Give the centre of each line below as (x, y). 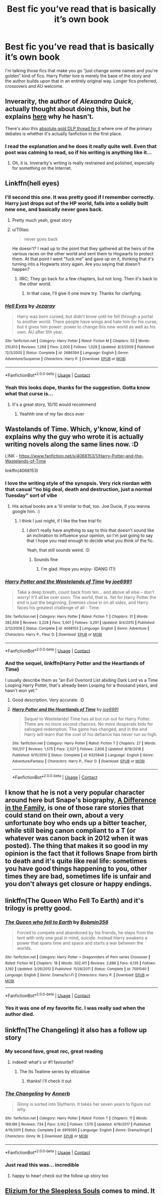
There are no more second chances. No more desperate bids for (89, 724)
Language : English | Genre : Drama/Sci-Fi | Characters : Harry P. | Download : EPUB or (77, 975)
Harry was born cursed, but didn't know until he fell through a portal (85, 317)
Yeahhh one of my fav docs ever (52, 414)
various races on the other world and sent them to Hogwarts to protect (83, 253)
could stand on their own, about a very (65, 816)
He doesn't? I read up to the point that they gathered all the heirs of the (83, 248)
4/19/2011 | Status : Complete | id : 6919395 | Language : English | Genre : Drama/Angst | (79, 1130)
